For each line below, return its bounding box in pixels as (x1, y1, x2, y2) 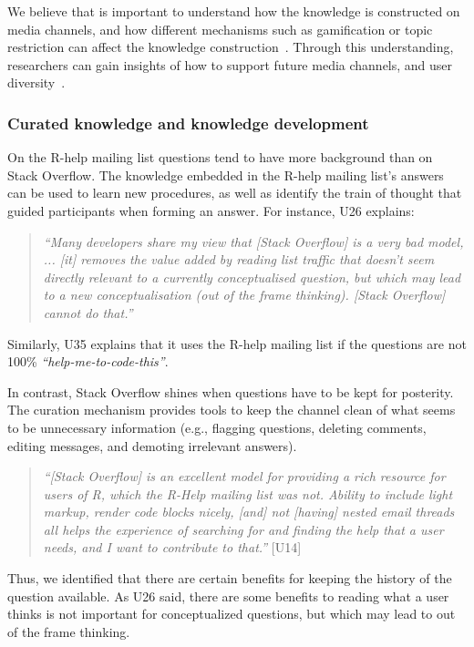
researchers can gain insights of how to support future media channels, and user (7, 55, 453, 74)
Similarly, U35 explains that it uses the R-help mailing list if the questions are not (7, 334, 467, 353)
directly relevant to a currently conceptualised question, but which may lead (43, 267, 461, 286)
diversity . (7, 73, 66, 92)
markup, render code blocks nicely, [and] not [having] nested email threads (43, 502, 455, 521)
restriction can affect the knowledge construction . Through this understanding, (7, 37, 454, 56)
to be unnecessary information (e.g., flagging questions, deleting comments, (7, 417, 427, 436)
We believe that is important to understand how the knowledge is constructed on (7, 2, 460, 20)
